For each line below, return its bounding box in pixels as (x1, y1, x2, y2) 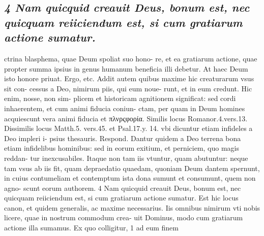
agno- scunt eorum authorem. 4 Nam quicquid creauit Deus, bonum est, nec (4, 182, 241, 193)
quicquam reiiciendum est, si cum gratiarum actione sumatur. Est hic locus (4, 192, 239, 203)
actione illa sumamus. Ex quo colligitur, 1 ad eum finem (4, 222, 179, 233)
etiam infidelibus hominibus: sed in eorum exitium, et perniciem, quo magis (4, 143, 240, 153)
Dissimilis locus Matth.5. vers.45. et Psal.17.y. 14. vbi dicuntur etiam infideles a (4, 123, 253, 133)
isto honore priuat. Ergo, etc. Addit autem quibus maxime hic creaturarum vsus (4, 73, 254, 84)
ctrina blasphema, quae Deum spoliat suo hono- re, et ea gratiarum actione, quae (4, 53, 257, 63)
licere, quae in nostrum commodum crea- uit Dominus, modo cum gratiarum (4, 212, 243, 223)
